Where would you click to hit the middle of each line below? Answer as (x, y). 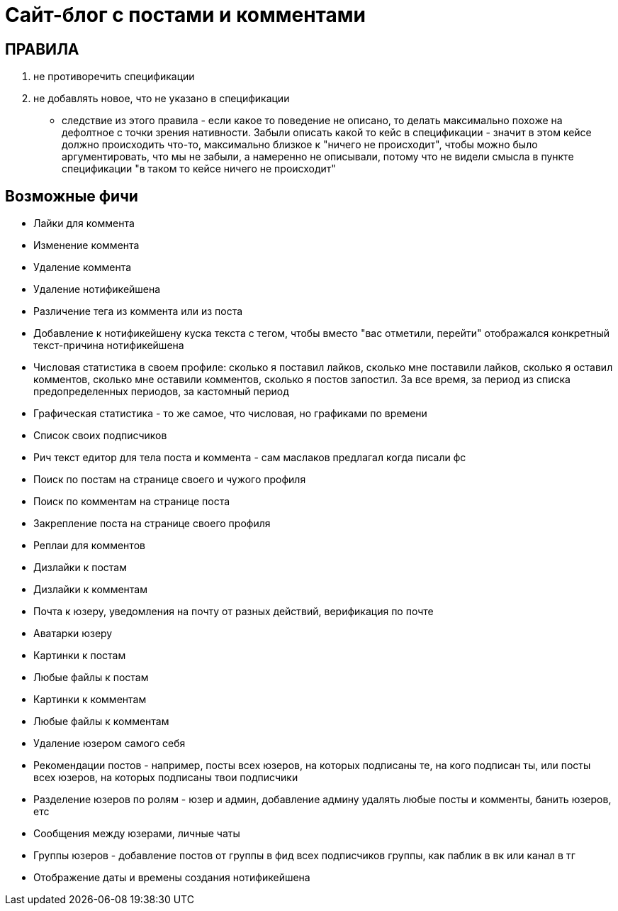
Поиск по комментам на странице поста (132, 502)
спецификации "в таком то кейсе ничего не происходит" (199, 169)
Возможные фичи (72, 196)
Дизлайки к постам (80, 568)
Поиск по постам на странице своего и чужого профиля (170, 480)
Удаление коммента (83, 267)
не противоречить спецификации (114, 77)
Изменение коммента (86, 245)
